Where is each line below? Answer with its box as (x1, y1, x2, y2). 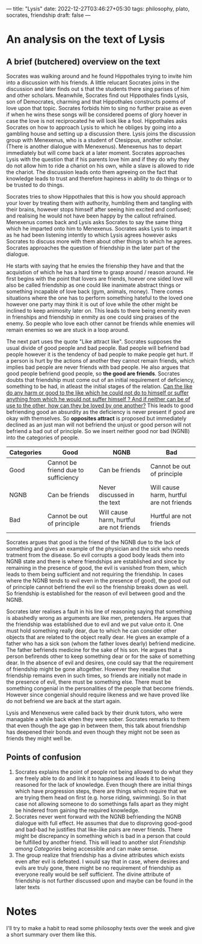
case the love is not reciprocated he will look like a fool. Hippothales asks (6, 117, 188, 124)
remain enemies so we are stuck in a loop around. (6, 327, 130, 333)
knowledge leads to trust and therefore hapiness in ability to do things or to (6, 175, 192, 182)
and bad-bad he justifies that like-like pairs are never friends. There (14, 825, 183, 833)
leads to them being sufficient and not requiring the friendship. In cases (6, 570, 183, 578)
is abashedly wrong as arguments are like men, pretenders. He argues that (6, 614, 191, 621)
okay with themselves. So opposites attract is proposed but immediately (6, 415, 187, 422)
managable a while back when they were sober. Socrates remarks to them (6, 716, 190, 722)
